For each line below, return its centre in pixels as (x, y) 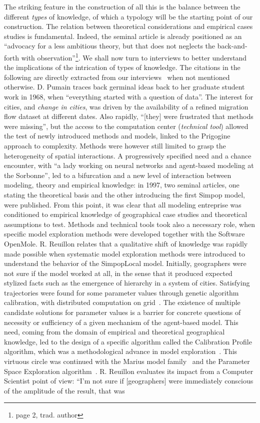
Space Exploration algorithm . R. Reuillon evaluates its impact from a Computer (129, 371)
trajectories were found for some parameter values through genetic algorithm (121, 292)
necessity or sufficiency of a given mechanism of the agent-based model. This (121, 322)
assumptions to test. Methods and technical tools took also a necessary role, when (130, 224)
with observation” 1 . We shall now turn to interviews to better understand (134, 56)
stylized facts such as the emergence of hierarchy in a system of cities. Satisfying (127, 283)
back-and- (232, 46)
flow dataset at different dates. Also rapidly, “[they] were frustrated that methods (129, 116)
